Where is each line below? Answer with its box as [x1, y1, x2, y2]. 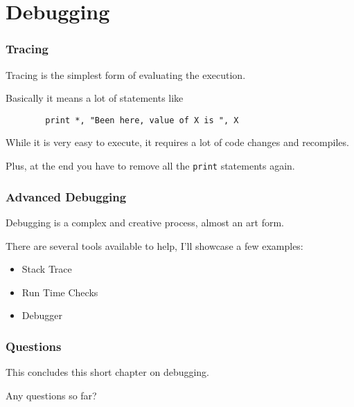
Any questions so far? [6, 388, 97, 402]
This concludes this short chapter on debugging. [6, 365, 210, 379]
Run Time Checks [21, 284, 98, 299]
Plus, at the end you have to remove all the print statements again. [6, 159, 295, 173]
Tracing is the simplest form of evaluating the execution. [6, 67, 246, 82]
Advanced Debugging [6, 188, 127, 205]
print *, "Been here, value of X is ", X [45, 115, 239, 125]
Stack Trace [21, 262, 72, 276]
